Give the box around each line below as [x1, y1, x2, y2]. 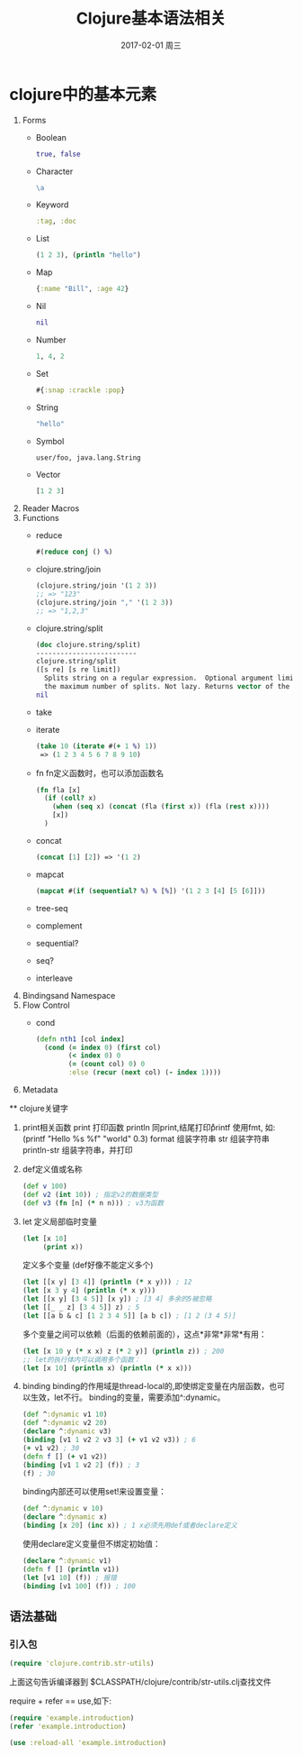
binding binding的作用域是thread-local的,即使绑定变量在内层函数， [22, 1381, 270, 1392]
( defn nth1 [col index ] [35, 1034, 126, 1044]
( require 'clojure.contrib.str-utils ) [9, 1659, 155, 1668]
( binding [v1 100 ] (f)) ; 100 [22, 1581, 137, 1591]
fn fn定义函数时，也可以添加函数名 [35, 767, 164, 778]
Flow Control [22, 1000, 70, 1010]
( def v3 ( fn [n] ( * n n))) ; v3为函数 [22, 1198, 164, 1208]
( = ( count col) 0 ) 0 [67, 1060, 146, 1069]
